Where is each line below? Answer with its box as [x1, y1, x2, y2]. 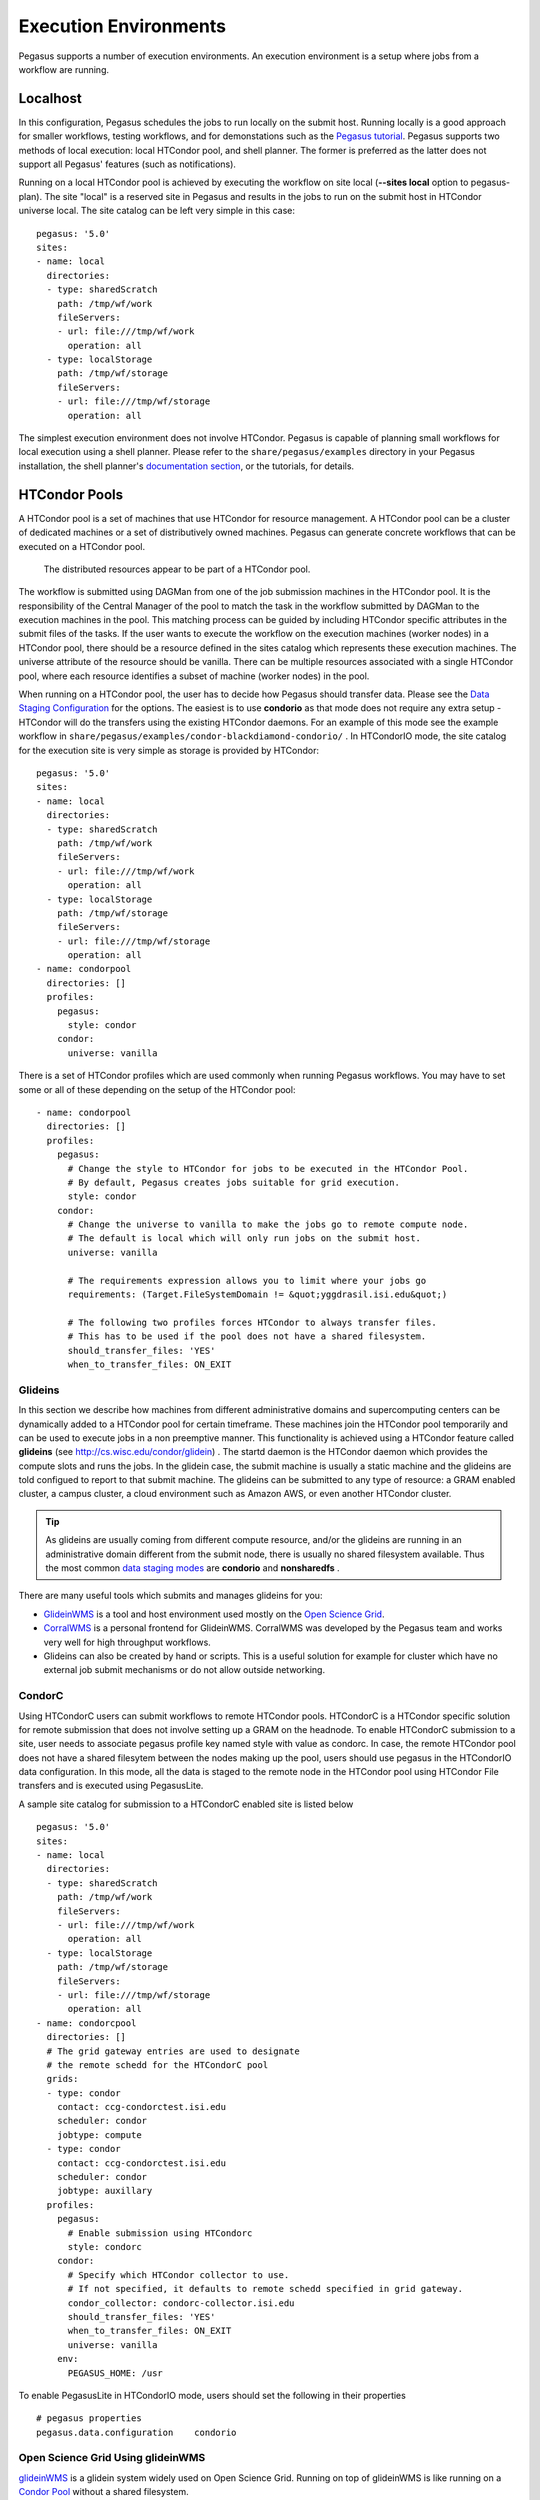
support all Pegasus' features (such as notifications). [18, 158, 237, 170]
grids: [46, 2073, 79, 2085]
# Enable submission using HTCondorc [67, 2227, 253, 2239]
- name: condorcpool [36, 2017, 137, 2029]
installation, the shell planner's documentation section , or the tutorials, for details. [18, 460, 355, 472]
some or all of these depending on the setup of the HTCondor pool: [18, 1083, 296, 1095]
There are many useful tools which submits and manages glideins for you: [18, 1590, 323, 1602]
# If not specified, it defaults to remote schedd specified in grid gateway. [67, 2283, 464, 2295]
